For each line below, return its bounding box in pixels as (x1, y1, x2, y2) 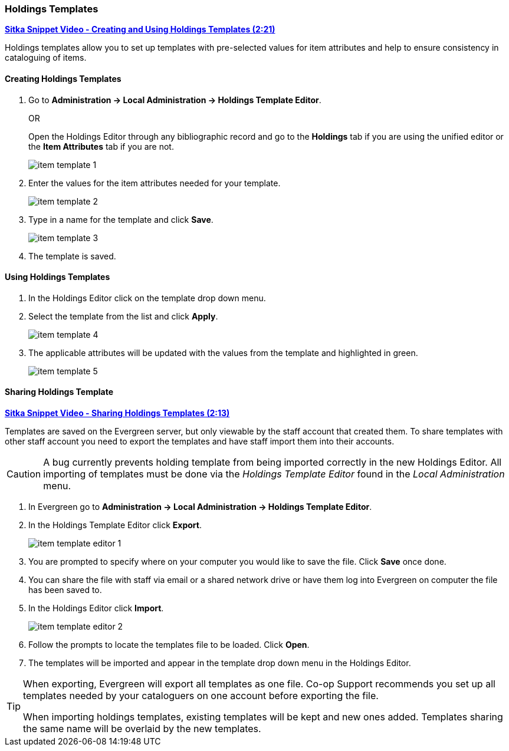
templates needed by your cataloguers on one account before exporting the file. (23, 690, 379, 702)
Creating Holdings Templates (5, 73, 121, 84)
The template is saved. (28, 251, 116, 261)
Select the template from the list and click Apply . (28, 311, 218, 321)
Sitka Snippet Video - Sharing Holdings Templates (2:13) (5, 408, 230, 419)
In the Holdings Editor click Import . (28, 603, 164, 614)
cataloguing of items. (5, 52, 87, 63)
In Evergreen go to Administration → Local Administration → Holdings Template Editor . (28, 502, 372, 512)
